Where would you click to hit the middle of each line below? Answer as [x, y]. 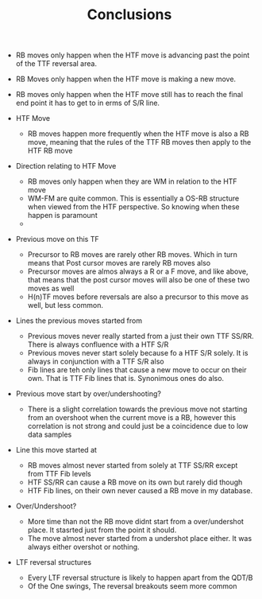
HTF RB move [50, 151]
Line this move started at [56, 450]
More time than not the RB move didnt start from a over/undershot [136, 522]
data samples [50, 434]
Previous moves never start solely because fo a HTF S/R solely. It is [138, 353]
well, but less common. [65, 305]
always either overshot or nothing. [84, 547]
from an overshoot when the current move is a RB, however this [132, 418]
